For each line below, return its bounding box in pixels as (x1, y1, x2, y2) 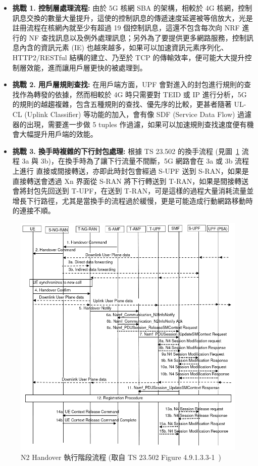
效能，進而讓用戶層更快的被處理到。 (26, 62, 147, 72)
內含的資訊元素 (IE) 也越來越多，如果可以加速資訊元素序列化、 (19, 42, 228, 53)
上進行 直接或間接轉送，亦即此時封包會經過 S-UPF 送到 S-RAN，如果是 (12, 165, 249, 176)
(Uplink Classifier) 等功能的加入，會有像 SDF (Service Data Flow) (24, 108, 235, 119)
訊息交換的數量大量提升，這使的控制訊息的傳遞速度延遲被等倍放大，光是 (12, 12, 253, 23)
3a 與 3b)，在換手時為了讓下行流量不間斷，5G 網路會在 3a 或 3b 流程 (22, 156, 249, 166)
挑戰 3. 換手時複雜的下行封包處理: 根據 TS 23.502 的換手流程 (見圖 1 (12, 145, 240, 156)
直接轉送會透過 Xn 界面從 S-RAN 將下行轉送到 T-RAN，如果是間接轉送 (12, 175, 249, 186)
